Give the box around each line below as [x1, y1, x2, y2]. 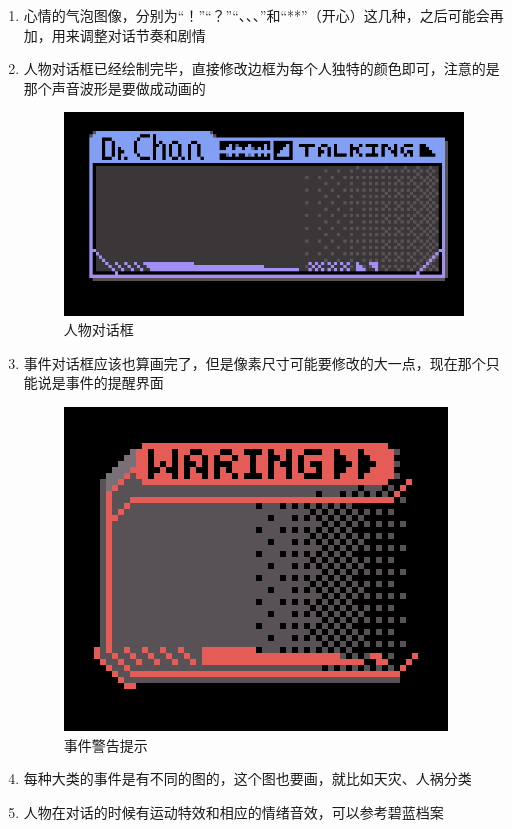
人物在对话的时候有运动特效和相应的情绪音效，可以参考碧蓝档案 [23, 801, 444, 822]
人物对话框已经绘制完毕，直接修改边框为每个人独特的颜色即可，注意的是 [23, 58, 500, 79]
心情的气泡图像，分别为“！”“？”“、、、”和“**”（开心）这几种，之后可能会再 [23, 5, 504, 25]
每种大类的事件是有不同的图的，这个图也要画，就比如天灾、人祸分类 [23, 768, 472, 789]
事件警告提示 [63, 734, 148, 755]
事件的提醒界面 [65, 372, 164, 393]
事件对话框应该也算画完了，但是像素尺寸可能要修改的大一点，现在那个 [23, 352, 486, 373]
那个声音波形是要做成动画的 [23, 77, 206, 98]
